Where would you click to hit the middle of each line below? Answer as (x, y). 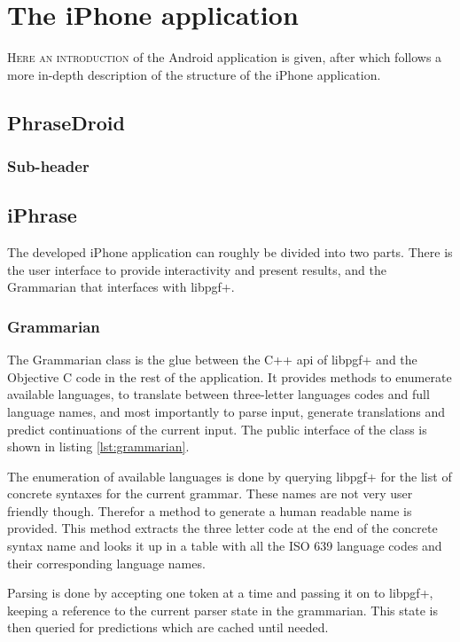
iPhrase (42, 215)
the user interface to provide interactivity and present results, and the (197, 269)
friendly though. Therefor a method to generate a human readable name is (210, 510)
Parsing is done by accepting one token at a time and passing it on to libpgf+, (220, 593)
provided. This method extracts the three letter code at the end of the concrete (222, 528)
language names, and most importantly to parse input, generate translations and (226, 411)
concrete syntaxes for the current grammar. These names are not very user (210, 493)
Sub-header (48, 166)
